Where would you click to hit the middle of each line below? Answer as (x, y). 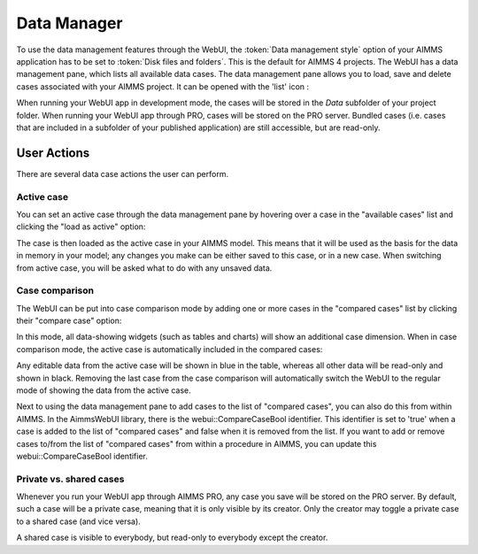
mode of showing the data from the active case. (104, 390)
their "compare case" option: (69, 321)
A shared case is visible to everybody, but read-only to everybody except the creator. (172, 538)
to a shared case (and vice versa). (78, 521)
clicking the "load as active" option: (81, 227)
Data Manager (69, 23)
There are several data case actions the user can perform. (123, 173)
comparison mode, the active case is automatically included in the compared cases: (170, 349)
